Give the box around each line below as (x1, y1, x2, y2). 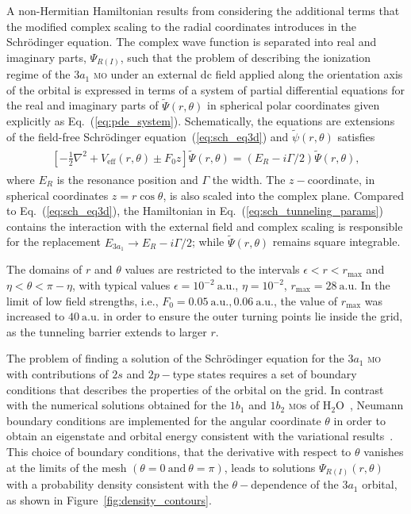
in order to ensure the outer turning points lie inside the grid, (103, 308, 403, 324)
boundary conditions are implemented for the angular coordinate (6, 412, 321, 428)
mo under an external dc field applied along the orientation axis (93, 66, 403, 82)
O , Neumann (336, 397, 404, 413)
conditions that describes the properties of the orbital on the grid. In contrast (6, 381, 384, 397)
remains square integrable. (272, 233, 401, 250)
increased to (6, 308, 65, 324)
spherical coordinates (6, 186, 109, 203)
